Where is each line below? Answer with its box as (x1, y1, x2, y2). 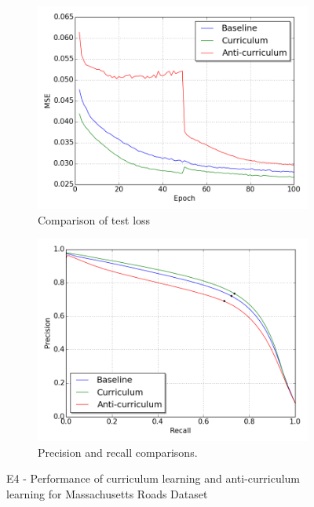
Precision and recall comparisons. (38, 443, 198, 460)
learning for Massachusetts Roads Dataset (6, 485, 208, 502)
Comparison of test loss (38, 211, 151, 228)
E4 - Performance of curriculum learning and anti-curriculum (6, 470, 301, 487)
